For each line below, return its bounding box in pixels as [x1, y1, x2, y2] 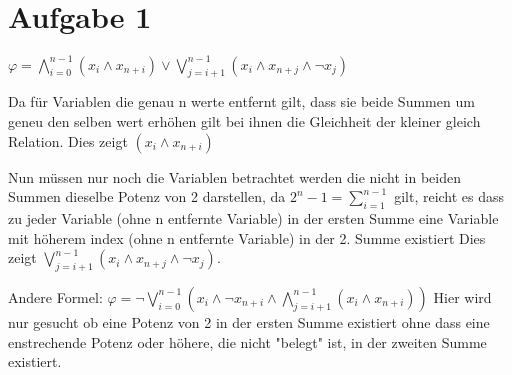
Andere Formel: [8, 286, 103, 307]
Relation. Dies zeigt [8, 130, 128, 151]
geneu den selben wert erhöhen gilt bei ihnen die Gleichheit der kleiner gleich [8, 111, 481, 132]
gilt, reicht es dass [394, 186, 505, 207]
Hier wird [433, 286, 492, 307]
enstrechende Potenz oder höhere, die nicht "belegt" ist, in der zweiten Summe [8, 331, 487, 352]
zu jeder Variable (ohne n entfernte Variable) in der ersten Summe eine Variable [8, 208, 499, 228]
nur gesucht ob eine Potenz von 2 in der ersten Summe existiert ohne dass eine [8, 311, 490, 332]
